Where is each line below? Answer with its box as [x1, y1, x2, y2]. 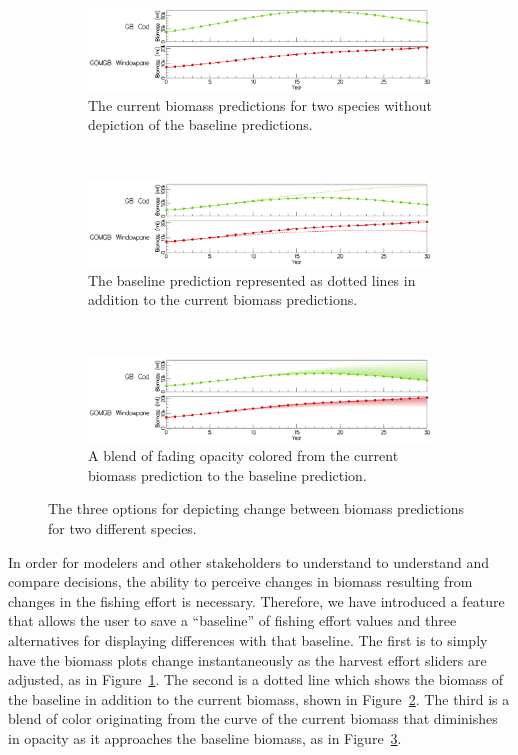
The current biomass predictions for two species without [88, 94, 432, 115]
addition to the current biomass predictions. [88, 289, 358, 310]
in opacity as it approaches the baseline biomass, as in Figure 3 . [8, 727, 402, 748]
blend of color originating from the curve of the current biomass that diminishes [8, 708, 498, 729]
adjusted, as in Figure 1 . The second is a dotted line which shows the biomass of [8, 669, 504, 690]
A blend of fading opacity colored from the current [88, 445, 399, 466]
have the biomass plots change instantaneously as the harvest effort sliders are [8, 649, 487, 670]
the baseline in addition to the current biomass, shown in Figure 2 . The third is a [8, 688, 510, 709]
